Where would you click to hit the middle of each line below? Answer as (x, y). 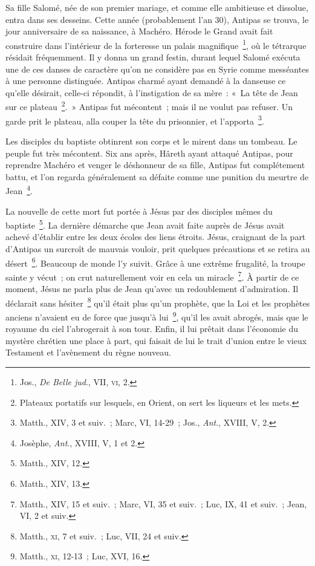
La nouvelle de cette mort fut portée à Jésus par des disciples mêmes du (139, 211)
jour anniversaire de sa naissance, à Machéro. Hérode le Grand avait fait (139, 31)
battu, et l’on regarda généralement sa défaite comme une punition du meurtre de (157, 176)
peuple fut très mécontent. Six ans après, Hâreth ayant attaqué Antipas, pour (149, 153)
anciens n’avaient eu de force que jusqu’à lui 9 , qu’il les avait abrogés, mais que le (157, 316)
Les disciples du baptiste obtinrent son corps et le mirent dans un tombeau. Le (151, 141)
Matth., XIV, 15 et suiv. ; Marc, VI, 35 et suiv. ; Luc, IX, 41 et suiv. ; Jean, (163, 503)
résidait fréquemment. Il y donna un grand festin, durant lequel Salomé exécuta (153, 57)
